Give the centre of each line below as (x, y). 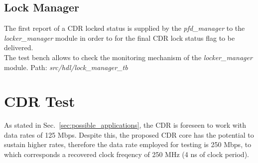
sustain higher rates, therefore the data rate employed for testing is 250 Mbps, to (128, 144)
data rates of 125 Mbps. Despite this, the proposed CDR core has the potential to (129, 134)
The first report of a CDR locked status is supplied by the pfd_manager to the (125, 28)
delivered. (19, 47)
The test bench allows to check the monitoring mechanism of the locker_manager (128, 57)
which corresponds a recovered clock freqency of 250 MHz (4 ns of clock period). (127, 154)
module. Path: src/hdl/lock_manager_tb (66, 67)
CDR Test (40, 101)
